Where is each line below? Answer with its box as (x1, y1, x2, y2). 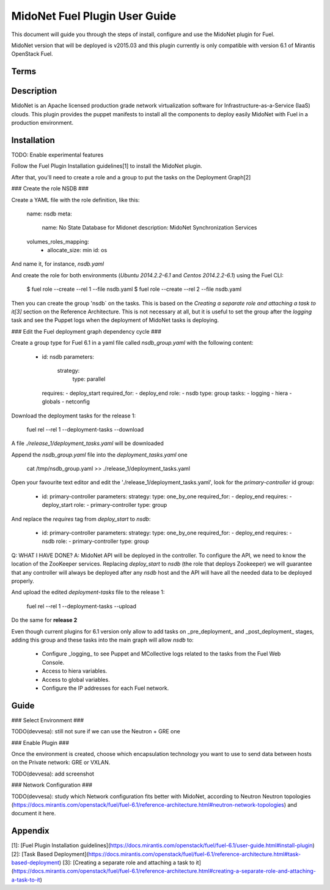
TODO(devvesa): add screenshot (11, 770, 95, 777)
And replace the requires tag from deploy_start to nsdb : (11, 515, 151, 523)
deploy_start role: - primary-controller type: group (42, 501, 167, 509)
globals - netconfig (42, 398, 90, 405)
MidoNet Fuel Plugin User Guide (11, 9, 177, 23)
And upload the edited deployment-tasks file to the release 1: (11, 588, 165, 596)
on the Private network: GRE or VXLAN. (11, 759, 111, 766)
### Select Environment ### (11, 716, 84, 724)
